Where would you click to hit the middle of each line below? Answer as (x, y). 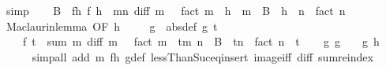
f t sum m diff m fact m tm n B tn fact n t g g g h (201, 41)
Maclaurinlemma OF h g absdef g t (112, 26)
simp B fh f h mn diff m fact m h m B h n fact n (176, 10)
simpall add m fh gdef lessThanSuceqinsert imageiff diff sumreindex (202, 56)
